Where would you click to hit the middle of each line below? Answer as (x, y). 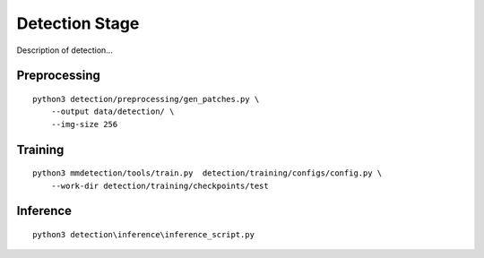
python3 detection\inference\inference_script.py (144, 234)
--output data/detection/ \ (112, 112)
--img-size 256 (84, 124)
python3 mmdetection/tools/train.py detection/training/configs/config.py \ (207, 173)
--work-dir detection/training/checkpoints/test (160, 185)
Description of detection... (65, 50)
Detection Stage (78, 23)
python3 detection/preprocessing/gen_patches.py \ (146, 99)
